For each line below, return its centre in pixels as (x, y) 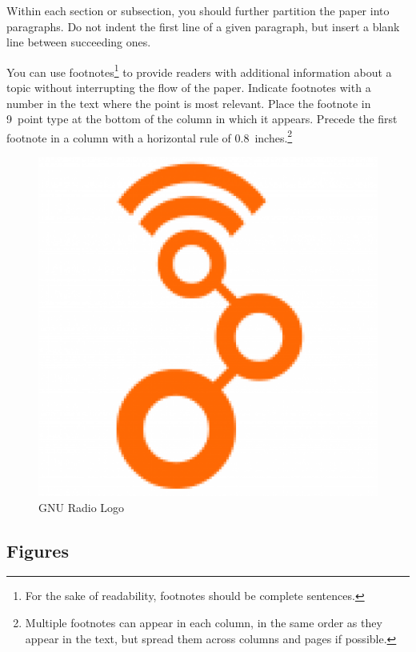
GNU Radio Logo (82, 507)
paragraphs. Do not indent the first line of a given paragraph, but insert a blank (203, 26)
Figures (38, 550)
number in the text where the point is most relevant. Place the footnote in (189, 103)
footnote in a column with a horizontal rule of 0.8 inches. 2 (150, 136)
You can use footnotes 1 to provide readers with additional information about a (199, 70)
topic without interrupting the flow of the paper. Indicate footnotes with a (189, 88)
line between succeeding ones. (79, 42)
